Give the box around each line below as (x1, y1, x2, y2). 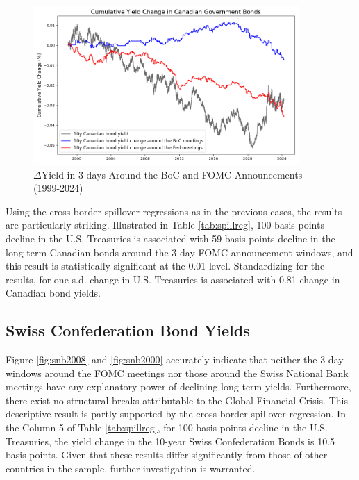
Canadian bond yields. (6, 285, 101, 300)
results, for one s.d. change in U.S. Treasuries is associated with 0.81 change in (6, 272, 340, 286)
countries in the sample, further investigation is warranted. (6, 461, 256, 475)
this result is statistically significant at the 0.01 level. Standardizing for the (6, 258, 325, 273)
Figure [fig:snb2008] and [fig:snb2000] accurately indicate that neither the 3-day (6, 352, 344, 367)
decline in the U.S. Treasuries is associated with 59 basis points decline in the (6, 231, 335, 245)
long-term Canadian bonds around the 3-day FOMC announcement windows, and (6, 245, 353, 259)
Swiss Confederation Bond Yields (6, 320, 250, 341)
